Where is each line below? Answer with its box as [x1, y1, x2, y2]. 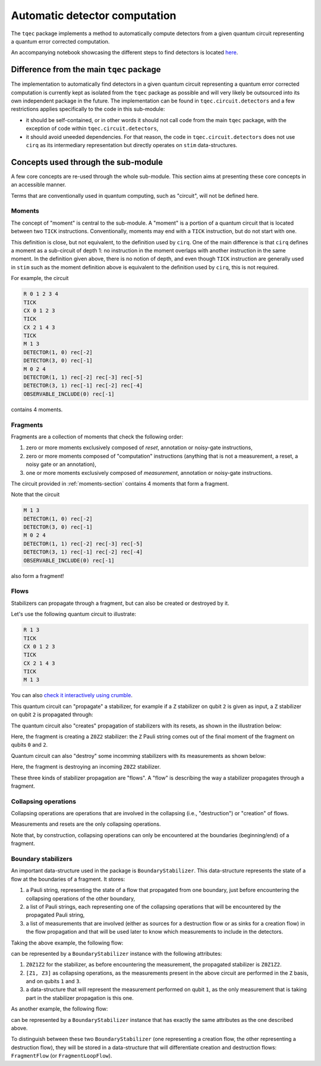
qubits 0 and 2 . [11, 741, 48, 748]
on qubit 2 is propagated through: [11, 711, 93, 718]
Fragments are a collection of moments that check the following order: [11, 433, 184, 440]
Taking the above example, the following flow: [11, 939, 124, 946]
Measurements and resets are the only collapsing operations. [11, 821, 161, 828]
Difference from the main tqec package [11, 64, 161, 74]
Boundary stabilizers [11, 855, 73, 863]
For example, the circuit [11, 275, 69, 282]
